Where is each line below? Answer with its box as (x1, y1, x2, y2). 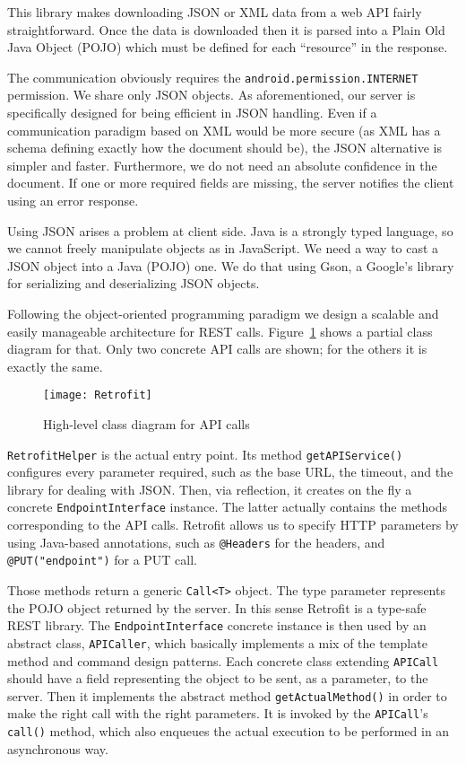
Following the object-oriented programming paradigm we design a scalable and (7, 303, 439, 322)
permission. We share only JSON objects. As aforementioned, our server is (7, 85, 416, 104)
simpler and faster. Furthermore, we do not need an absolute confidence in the (7, 155, 437, 174)
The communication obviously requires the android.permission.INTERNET (7, 67, 419, 86)
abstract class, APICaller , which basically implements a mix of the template (7, 633, 427, 652)
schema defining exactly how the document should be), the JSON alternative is (7, 138, 443, 157)
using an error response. (7, 191, 139, 209)
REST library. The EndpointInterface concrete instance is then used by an (7, 616, 427, 635)
